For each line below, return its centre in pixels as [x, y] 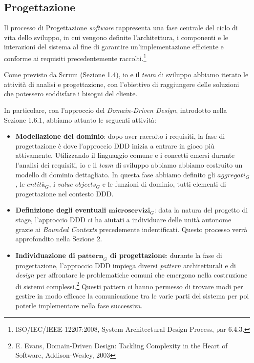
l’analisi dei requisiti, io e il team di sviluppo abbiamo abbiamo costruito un [129, 164]
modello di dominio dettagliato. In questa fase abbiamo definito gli [115, 174]
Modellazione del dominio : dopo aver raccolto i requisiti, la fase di [120, 136]
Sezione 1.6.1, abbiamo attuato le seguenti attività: [80, 119]
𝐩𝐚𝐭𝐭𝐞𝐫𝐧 [91, 256]
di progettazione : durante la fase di [166, 255]
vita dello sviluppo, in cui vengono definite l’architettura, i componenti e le [116, 37]
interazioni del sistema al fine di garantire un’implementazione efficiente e [114, 47]
